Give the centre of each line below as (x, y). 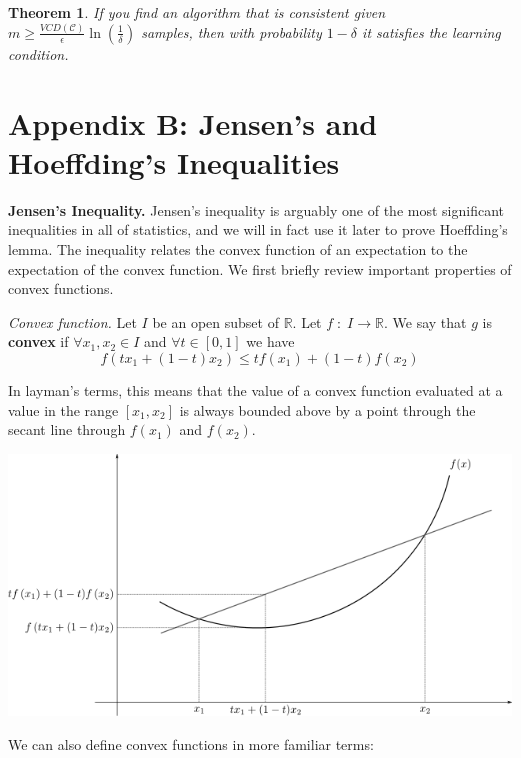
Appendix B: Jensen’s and (193, 122)
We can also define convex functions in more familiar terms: (191, 743)
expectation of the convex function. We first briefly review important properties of (260, 268)
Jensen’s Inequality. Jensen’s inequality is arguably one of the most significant (256, 209)
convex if (38, 341)
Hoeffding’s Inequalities (174, 161)
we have (270, 341)
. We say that (425, 321)
